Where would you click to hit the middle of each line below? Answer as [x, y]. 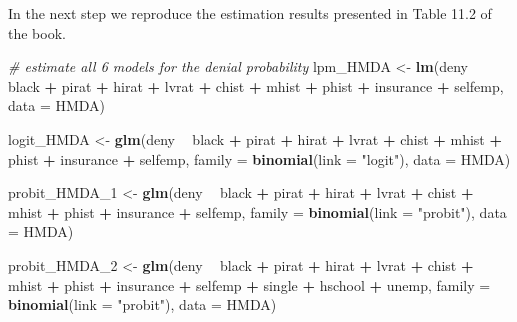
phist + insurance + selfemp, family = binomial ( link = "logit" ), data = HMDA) [259, 158]
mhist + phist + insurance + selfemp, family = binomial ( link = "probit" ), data [257, 211]
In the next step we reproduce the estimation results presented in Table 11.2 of [250, 13]
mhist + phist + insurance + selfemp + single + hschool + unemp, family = [249, 284]
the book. [37, 32]
